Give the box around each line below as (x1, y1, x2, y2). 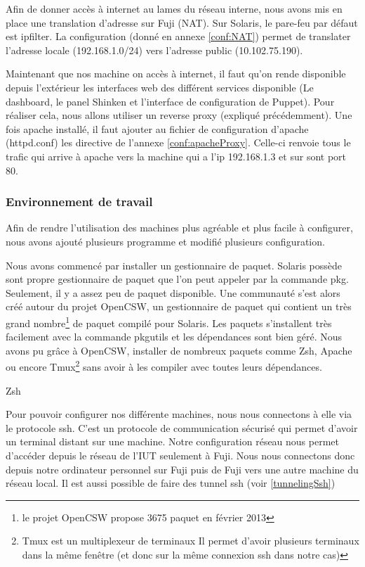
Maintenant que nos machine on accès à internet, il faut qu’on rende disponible (6, 66, 346, 81)
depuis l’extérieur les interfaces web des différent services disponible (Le (6, 79, 314, 94)
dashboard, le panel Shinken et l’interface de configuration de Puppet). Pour (6, 94, 335, 108)
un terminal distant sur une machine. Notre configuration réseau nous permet (6, 434, 340, 449)
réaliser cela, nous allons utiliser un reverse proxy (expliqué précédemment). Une (6, 108, 352, 122)
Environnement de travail (6, 193, 153, 210)
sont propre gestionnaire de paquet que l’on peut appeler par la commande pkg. (6, 272, 349, 286)
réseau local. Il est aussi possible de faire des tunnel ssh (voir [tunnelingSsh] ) (6, 476, 336, 490)
